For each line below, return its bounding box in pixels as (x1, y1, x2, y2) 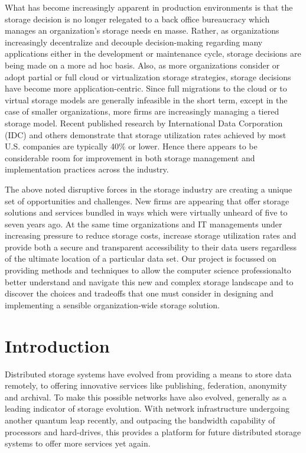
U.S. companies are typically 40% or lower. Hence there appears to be (5, 140, 258, 152)
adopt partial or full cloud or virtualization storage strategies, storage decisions (5, 70, 291, 83)
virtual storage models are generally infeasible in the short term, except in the (5, 93, 288, 106)
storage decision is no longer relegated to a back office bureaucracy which (5, 12, 270, 25)
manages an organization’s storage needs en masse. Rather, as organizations (5, 24, 279, 37)
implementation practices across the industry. (5, 163, 169, 175)
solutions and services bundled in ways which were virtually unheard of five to (5, 206, 288, 219)
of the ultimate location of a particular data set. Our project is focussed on (5, 252, 276, 265)
